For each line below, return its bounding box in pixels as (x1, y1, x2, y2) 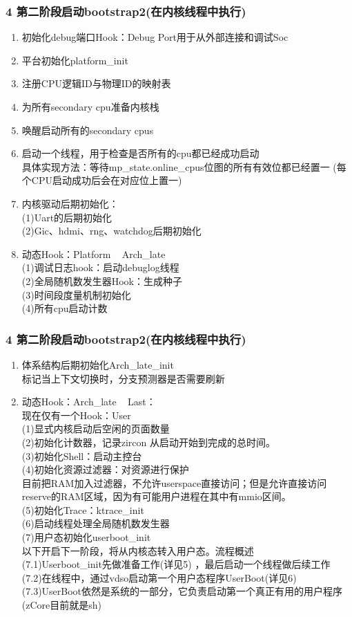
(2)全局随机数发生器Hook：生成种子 (21, 273, 182, 288)
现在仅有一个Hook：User (21, 407, 131, 422)
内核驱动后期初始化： (21, 196, 119, 210)
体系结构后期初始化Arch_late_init (21, 357, 174, 371)
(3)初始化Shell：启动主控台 (21, 448, 142, 463)
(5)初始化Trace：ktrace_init (21, 502, 144, 517)
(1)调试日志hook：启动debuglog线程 (21, 260, 179, 275)
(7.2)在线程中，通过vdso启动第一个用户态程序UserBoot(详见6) (21, 570, 297, 584)
